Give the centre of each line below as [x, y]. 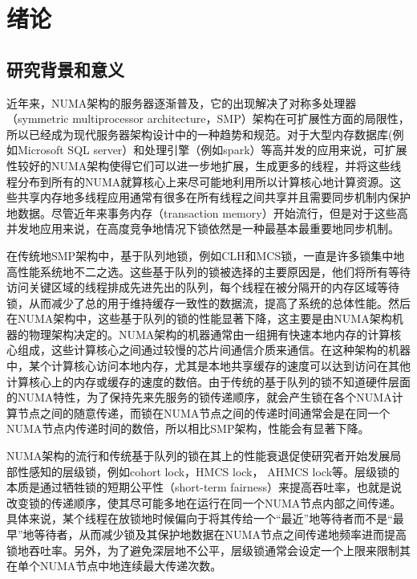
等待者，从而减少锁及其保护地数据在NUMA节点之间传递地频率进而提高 [220, 534]
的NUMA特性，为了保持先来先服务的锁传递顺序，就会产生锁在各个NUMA [199, 397]
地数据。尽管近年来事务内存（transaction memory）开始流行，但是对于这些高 [207, 212]
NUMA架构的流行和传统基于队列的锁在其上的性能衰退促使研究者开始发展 [198, 456]
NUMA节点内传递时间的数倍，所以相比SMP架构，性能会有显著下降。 [188, 428]
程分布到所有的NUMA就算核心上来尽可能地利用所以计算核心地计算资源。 [198, 181]
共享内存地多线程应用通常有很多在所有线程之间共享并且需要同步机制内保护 [214, 197]
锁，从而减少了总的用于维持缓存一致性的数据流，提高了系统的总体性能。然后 [208, 302]
